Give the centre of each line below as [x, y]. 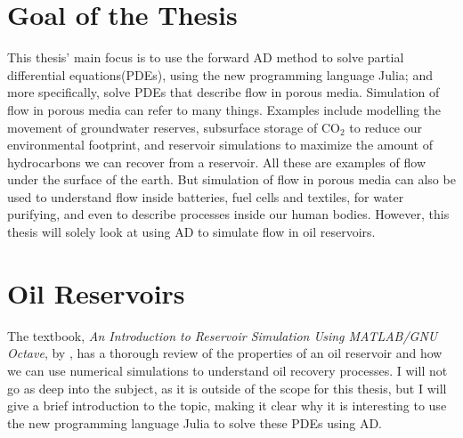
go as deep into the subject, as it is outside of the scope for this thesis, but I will [227, 388]
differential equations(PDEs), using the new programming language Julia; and [220, 74]
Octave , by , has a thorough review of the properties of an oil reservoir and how [225, 353]
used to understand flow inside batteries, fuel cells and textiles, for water [206, 196]
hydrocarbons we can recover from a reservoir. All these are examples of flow [216, 162]
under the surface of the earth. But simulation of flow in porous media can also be [231, 179]
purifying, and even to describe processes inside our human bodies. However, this [228, 214]
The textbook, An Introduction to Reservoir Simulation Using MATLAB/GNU [223, 335]
